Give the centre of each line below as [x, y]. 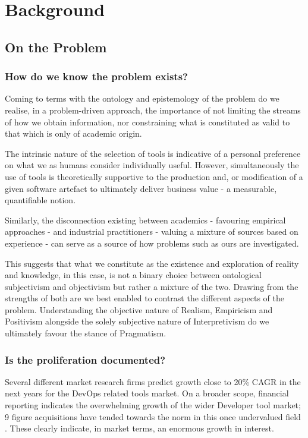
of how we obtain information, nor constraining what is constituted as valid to [147, 122]
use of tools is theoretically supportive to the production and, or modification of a [154, 176]
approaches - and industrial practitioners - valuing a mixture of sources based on [152, 231]
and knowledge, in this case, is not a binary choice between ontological [133, 275]
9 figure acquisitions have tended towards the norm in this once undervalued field [153, 416]
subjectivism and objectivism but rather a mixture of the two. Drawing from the [152, 286]
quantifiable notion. [40, 200]
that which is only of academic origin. [73, 133]
